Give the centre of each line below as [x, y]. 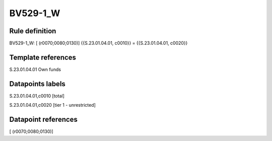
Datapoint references [44, 120]
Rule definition [33, 31]
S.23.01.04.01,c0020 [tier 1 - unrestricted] [52, 105]
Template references [43, 57]
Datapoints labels [37, 84]
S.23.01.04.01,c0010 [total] [37, 96]
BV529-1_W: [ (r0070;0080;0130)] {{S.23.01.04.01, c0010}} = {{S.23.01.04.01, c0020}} [98, 43]
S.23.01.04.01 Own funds [35, 69]
